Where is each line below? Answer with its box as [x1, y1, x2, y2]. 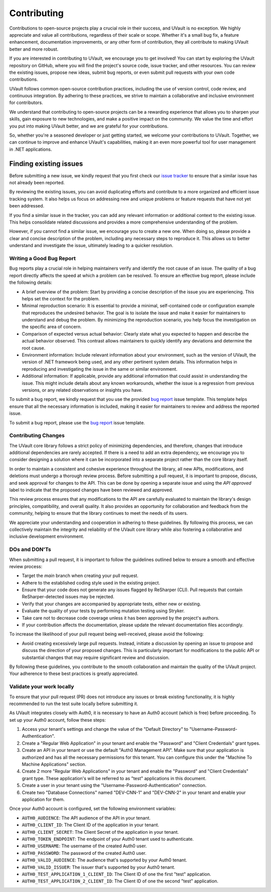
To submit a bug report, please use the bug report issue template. [9, 419, 145, 425]
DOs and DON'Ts [9, 546, 51, 553]
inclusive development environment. [9, 533, 85, 539]
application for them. [22, 797, 65, 802]
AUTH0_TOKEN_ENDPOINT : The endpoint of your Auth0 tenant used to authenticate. [22, 836, 194, 842]
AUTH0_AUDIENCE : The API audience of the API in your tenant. [22, 815, 151, 821]
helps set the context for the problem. [22, 295, 100, 301]
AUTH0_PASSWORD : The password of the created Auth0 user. [22, 850, 147, 856]
